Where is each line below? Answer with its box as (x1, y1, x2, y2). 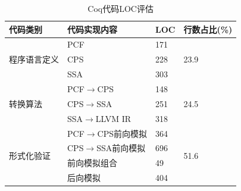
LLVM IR (95, 112, 132, 124)
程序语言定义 (9, 53, 59, 65)
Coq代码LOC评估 (87, 2, 154, 14)
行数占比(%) (183, 23, 233, 35)
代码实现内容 (67, 23, 117, 35)
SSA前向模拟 (96, 142, 146, 154)
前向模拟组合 (67, 156, 117, 169)
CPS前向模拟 (97, 127, 147, 139)
